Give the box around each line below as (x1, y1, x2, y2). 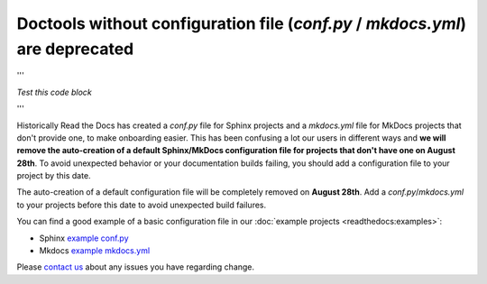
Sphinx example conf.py (39, 233, 130, 243)
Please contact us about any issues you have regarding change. (16, 261, 255, 272)
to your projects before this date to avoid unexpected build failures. (16, 199, 267, 210)
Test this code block (16, 87, 92, 97)
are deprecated (16, 39, 134, 59)
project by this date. (16, 170, 91, 181)
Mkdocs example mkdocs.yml (39, 245, 151, 256)
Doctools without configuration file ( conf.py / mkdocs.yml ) (16, 14, 467, 33)
